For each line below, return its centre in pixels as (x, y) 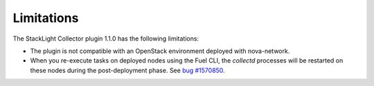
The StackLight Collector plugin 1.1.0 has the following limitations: (106, 39)
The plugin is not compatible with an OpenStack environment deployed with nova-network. (160, 51)
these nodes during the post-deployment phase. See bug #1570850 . (127, 70)
